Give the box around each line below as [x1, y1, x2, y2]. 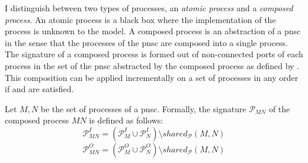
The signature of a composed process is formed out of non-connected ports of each [5, 48, 303, 60]
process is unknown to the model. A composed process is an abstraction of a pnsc [5, 25, 301, 37]
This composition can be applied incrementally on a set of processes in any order [5, 71, 299, 83]
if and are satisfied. [5, 83, 74, 95]
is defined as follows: [89, 114, 163, 126]
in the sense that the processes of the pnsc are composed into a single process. [5, 36, 288, 48]
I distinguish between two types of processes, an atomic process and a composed [5, 2, 293, 14]
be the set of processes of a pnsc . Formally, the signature [40, 102, 246, 115]
